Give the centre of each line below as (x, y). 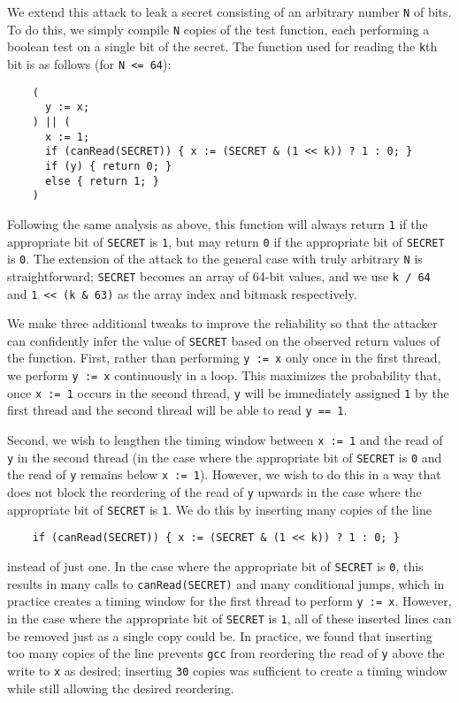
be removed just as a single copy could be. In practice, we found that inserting (220, 635)
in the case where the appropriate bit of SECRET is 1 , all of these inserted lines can (229, 618)
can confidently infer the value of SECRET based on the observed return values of (224, 340)
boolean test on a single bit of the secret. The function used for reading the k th (222, 46)
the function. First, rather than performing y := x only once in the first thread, (224, 358)
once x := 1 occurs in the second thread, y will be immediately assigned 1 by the (228, 392)
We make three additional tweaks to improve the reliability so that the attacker (222, 323)
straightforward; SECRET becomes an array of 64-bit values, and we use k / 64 (219, 275)
